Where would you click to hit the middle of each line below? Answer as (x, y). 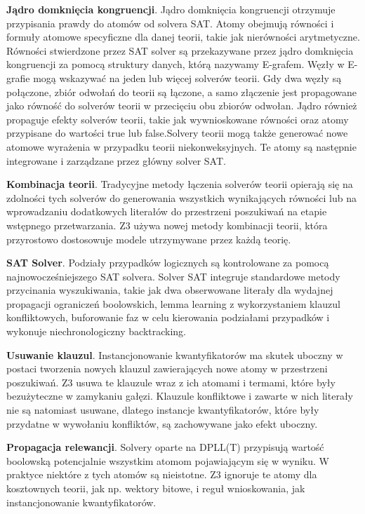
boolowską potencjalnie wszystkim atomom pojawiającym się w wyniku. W (168, 460)
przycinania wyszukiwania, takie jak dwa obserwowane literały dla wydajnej (170, 290)
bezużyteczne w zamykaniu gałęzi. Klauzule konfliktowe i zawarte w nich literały (180, 396)
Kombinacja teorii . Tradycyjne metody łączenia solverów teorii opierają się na (180, 184)
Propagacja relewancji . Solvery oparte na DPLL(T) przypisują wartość (165, 447)
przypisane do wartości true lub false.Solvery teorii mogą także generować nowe (177, 133)
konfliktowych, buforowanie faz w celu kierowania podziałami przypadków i (168, 317)
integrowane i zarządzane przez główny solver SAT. (116, 160)
